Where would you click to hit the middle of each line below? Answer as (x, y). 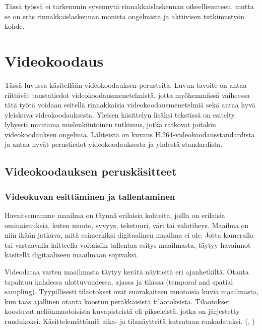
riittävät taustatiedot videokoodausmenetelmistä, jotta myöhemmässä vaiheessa (127, 95)
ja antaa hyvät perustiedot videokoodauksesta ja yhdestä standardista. (114, 144)
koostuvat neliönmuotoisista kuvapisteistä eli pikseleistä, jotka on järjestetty (122, 311)
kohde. (15, 26)
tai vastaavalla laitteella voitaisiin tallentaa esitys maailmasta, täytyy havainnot (128, 244)
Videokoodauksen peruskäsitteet (91, 171)
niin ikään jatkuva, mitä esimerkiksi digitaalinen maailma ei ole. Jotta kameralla (129, 235)
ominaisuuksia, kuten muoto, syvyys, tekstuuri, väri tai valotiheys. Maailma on (127, 225)
